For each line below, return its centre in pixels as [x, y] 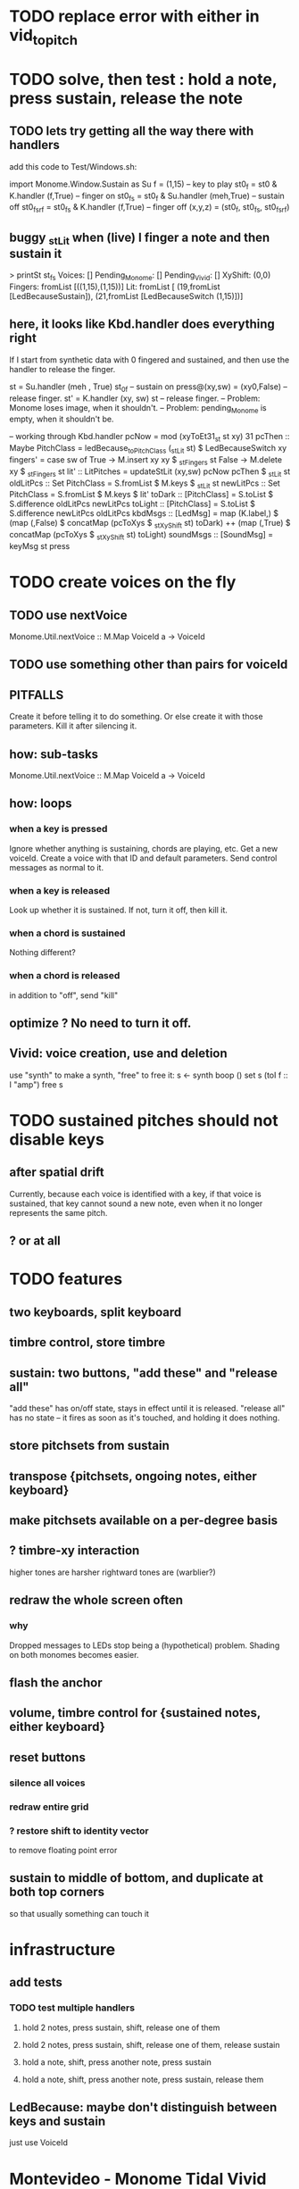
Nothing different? [42, 953]
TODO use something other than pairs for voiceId [149, 665]
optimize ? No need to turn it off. [100, 1023]
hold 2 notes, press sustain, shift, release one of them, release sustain [151, 2044]
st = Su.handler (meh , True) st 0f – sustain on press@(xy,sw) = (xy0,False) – [148, 387]
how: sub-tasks [54, 754]
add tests [36, 1982]
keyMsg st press [40, 545]
